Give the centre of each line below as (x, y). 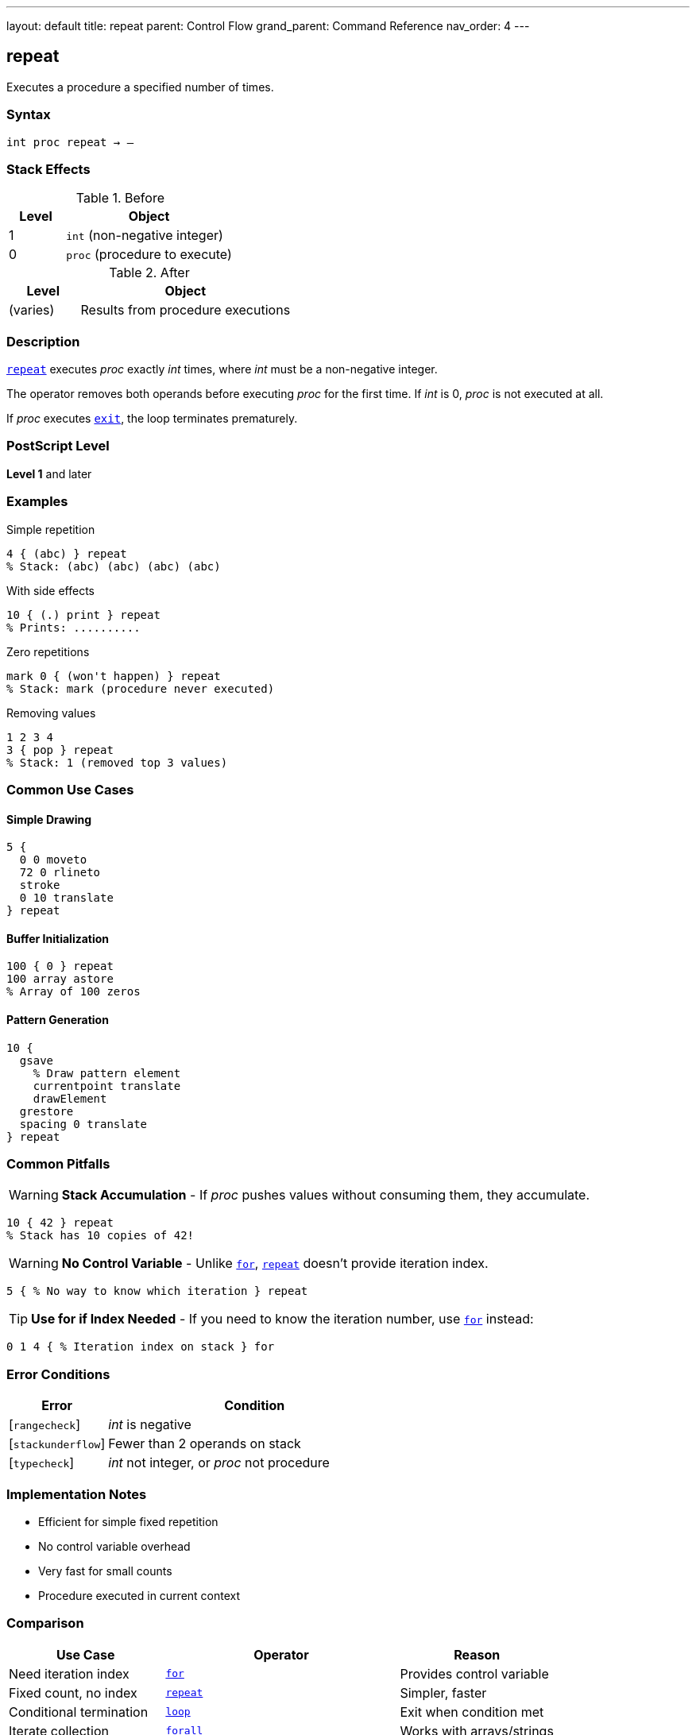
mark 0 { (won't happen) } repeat (114, 676)
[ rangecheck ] (44, 1425)
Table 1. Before (120, 198)
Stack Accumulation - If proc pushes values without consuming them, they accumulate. (326, 1195)
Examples (37, 502)
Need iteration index (69, 1673)
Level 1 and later (49, 473)
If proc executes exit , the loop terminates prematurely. (152, 419)
